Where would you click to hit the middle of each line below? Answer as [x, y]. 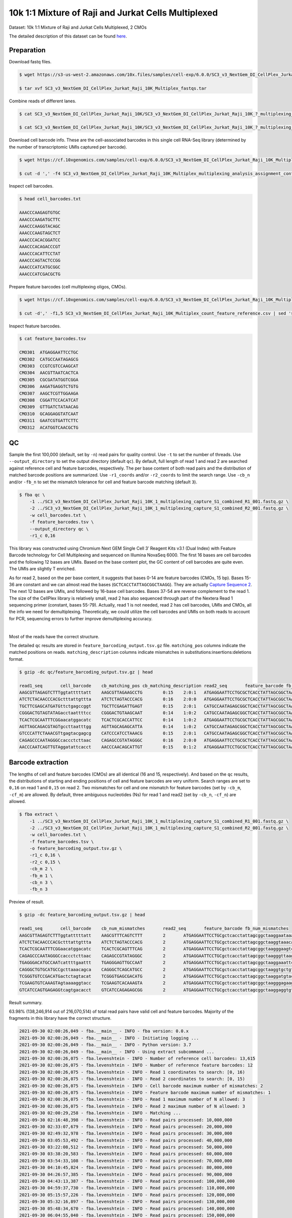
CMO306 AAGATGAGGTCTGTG [49, 387]
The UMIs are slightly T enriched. [42, 569]
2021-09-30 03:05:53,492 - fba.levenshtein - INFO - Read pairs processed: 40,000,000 [126, 1140]
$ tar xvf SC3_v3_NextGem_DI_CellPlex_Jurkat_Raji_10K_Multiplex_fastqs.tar [113, 88]
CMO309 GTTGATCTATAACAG [49, 407]
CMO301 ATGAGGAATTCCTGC [49, 352]
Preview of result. [27, 902]
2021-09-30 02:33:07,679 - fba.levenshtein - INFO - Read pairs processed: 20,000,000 [126, 1126]
